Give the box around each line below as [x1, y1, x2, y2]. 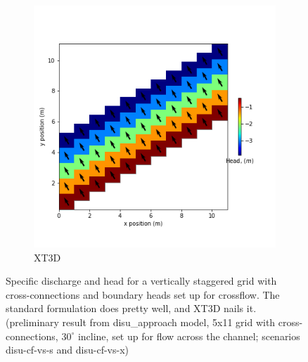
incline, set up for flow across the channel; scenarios [77, 328, 300, 343]
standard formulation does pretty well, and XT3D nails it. [6, 301, 257, 316]
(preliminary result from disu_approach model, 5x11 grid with [6, 314, 276, 329]
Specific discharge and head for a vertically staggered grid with [6, 273, 277, 288]
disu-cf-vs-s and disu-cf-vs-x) [6, 342, 129, 357]
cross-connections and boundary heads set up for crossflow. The [6, 287, 280, 302]
